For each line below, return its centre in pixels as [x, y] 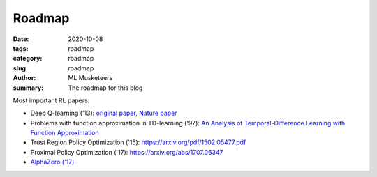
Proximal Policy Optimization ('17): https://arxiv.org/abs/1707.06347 [127, 152]
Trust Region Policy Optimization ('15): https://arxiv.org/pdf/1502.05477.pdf [138, 142]
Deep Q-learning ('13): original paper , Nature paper [104, 113]
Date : [21, 39]
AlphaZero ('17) [52, 162]
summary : [28, 88]
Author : [24, 78]
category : [28, 59]
